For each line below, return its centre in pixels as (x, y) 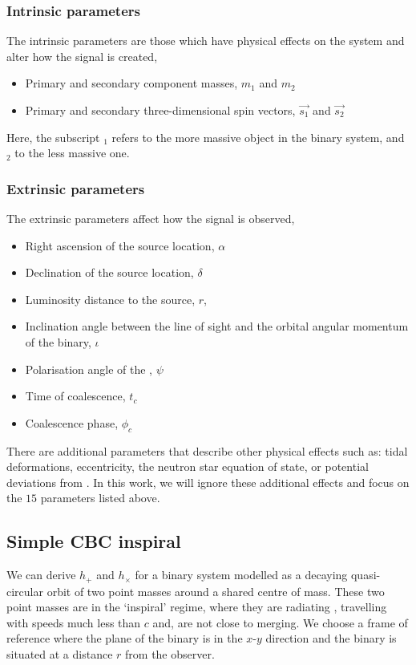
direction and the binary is (331, 638)
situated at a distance (60, 653)
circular (25, 591)
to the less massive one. (72, 153)
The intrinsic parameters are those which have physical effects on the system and (206, 41)
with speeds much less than (74, 622)
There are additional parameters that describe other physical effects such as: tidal (207, 450)
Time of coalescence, (75, 396)
